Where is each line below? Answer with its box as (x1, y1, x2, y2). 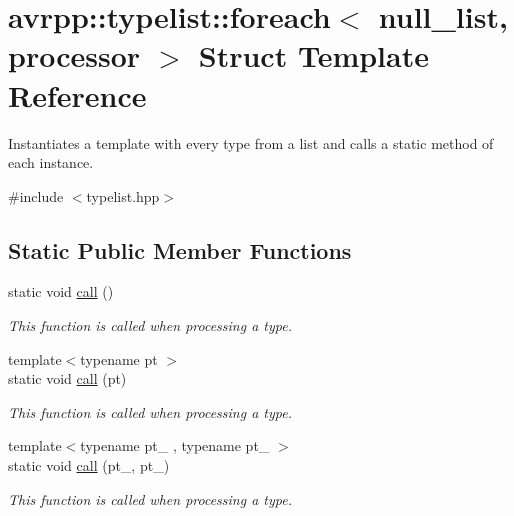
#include (8, 185, 64, 206)
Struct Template (198, 35, 429, 76)
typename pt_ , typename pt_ (80, 435, 270, 456)
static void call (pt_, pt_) (8, 455, 170, 476)
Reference (8, 74, 147, 115)
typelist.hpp (86, 185, 160, 206)
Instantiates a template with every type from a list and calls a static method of (8, 132, 494, 153)
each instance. (8, 152, 94, 173)
